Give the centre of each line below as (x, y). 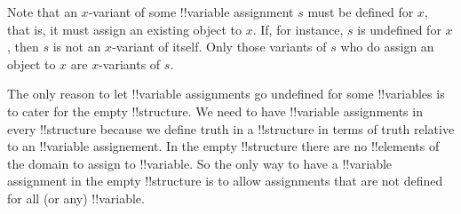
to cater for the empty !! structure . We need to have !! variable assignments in (215, 111)
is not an (77, 47)
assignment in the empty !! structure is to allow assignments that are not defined (225, 181)
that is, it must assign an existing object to (125, 29)
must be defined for (361, 12)
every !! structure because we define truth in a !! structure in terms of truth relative (231, 128)
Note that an (42, 12)
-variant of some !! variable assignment (191, 12)
